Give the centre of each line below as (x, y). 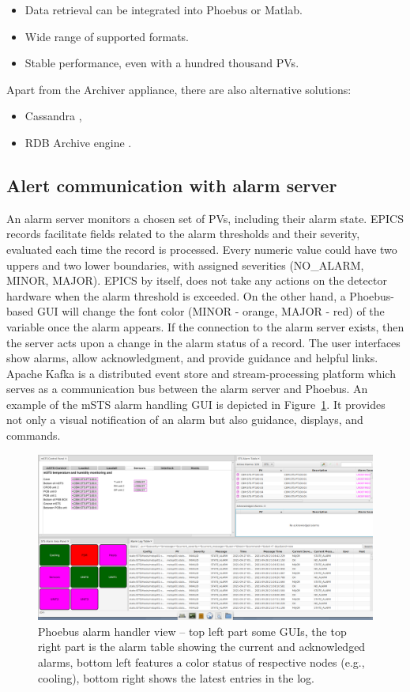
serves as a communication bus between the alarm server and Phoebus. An (187, 389)
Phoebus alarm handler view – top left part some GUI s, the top (192, 631)
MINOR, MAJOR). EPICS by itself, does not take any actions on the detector (197, 280)
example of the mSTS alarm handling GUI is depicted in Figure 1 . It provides (196, 404)
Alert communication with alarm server (172, 185)
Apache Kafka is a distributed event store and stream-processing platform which (201, 373)
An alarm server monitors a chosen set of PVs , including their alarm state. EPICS (205, 218)
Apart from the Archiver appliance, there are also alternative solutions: (179, 89)
